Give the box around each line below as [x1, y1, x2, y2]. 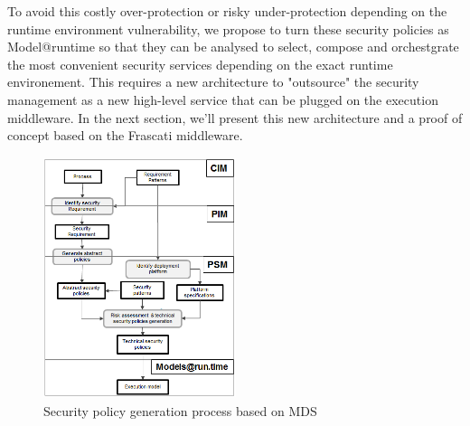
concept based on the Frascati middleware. [7, 126, 243, 145]
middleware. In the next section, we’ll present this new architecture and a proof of [7, 108, 463, 127]
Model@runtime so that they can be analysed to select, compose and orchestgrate [7, 37, 459, 56]
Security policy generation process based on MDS [43, 402, 317, 420]
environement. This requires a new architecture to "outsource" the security [7, 72, 419, 91]
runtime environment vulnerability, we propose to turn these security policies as [7, 19, 449, 38]
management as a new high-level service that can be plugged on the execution [7, 90, 438, 109]
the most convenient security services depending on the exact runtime [7, 54, 393, 73]
